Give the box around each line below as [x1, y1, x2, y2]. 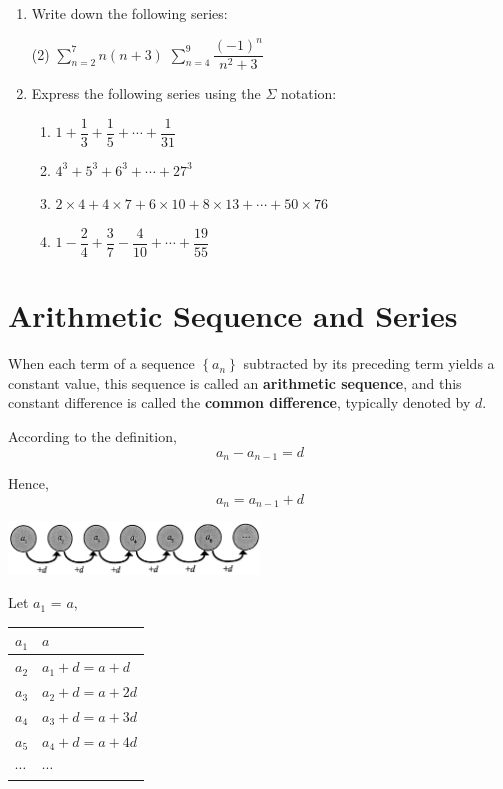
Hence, [8, 473, 49, 494]
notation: [280, 83, 337, 104]
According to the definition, [8, 425, 177, 446]
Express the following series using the [31, 83, 261, 104]
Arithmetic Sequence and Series [8, 295, 458, 336]
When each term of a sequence [8, 353, 195, 374]
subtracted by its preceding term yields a [243, 353, 495, 374]
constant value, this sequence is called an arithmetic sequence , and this [8, 372, 462, 393]
